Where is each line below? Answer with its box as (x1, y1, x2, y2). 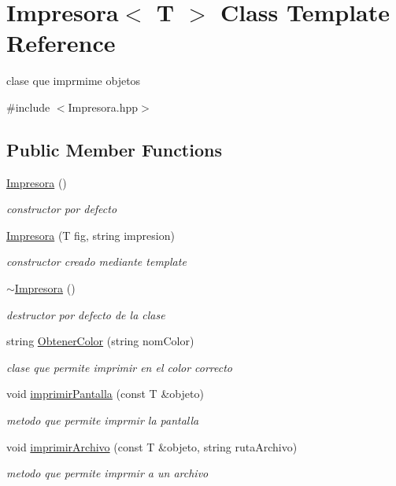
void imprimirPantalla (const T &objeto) (6, 385, 204, 402)
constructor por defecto (6, 201, 117, 217)
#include (6, 98, 50, 115)
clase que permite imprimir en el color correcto (6, 359, 233, 375)
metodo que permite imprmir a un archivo (6, 465, 209, 481)
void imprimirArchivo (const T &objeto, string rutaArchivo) (6, 438, 298, 455)
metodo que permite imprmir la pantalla (6, 412, 199, 429)
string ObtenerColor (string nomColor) (6, 333, 194, 349)
